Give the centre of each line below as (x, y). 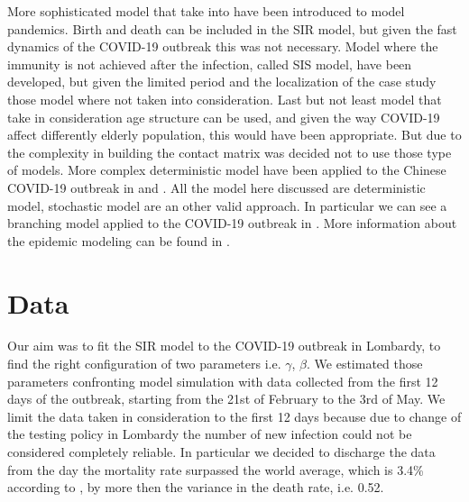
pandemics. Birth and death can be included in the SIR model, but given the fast (232, 28)
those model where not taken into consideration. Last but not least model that (225, 99)
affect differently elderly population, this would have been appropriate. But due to (234, 135)
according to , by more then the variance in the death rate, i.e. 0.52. (196, 487)
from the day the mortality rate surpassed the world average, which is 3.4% (216, 469)
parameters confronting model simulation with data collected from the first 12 (223, 381)
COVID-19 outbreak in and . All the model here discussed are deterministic (216, 187)
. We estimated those (365, 364)
